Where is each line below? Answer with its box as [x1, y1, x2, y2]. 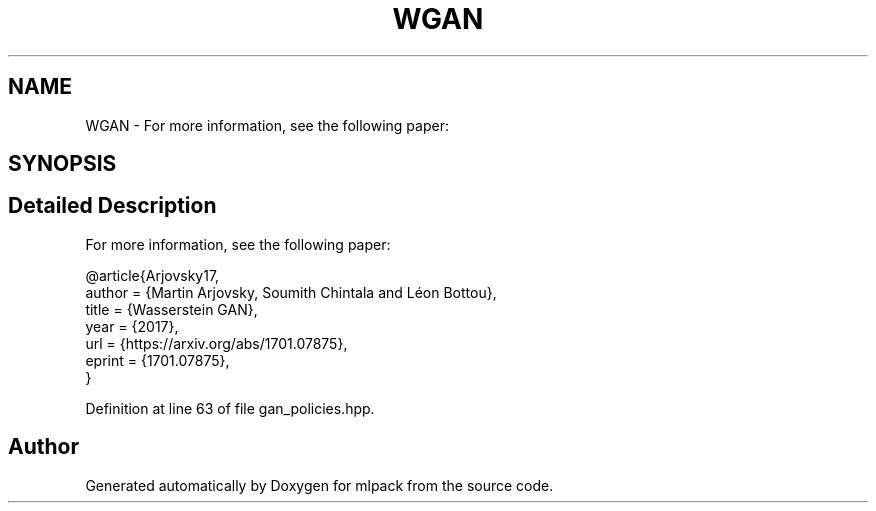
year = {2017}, [85, 317, 179, 335]
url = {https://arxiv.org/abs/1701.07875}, [85, 334, 348, 352]
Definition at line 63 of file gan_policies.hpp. [85, 399, 375, 417]
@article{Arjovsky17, [85, 266, 220, 284]
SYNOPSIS [8, 151, 117, 177]
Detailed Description [8, 193, 217, 219]
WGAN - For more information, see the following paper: [85, 116, 449, 134]
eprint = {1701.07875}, [85, 351, 230, 369]
